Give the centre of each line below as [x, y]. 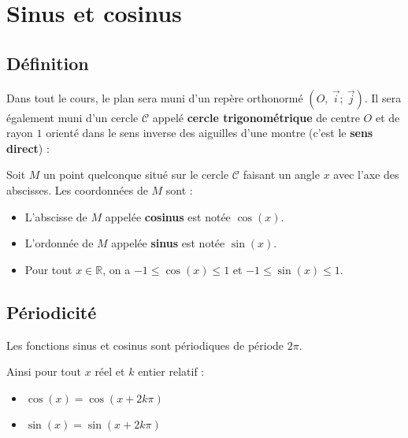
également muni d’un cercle [72, 117]
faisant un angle [281, 174]
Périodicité [52, 312]
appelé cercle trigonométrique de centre [256, 117]
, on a [117, 269]
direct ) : [28, 148]
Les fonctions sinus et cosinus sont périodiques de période [145, 345]
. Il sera [383, 97]
